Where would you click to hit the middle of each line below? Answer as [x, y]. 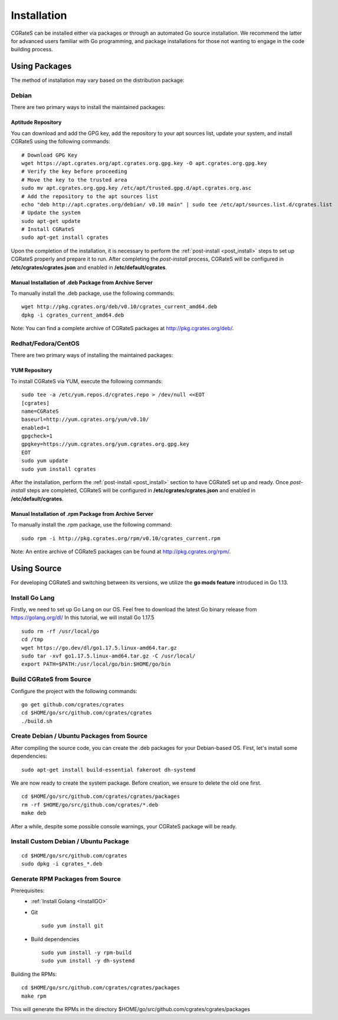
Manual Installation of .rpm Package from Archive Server [82, 514]
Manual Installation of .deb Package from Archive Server [82, 282]
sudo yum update [45, 461]
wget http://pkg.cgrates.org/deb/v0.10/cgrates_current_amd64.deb [119, 307]
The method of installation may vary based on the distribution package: [98, 80]
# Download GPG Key [50, 155]
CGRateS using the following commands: [60, 142]
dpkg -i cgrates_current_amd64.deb [73, 315]
